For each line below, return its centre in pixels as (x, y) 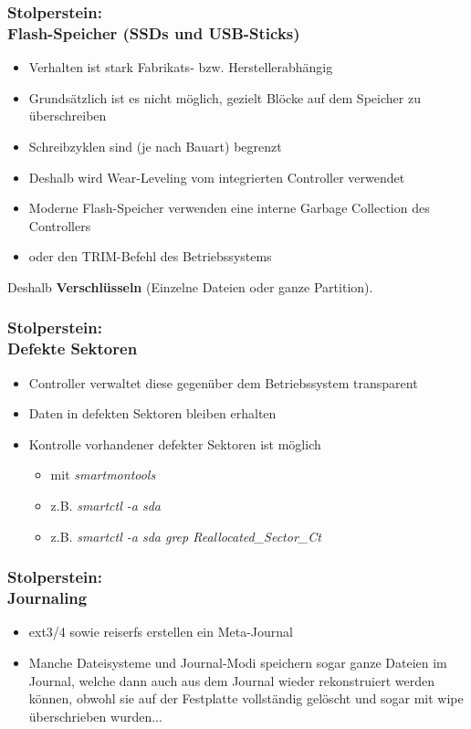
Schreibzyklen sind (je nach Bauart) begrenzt (155, 146)
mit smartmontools (103, 475)
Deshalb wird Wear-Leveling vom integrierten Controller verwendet (217, 177)
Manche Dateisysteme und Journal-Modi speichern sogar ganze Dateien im (238, 662)
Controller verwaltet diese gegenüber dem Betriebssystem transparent (223, 382)
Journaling (47, 598)
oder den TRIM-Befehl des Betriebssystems (150, 256)
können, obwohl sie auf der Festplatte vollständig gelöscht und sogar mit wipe (246, 698)
